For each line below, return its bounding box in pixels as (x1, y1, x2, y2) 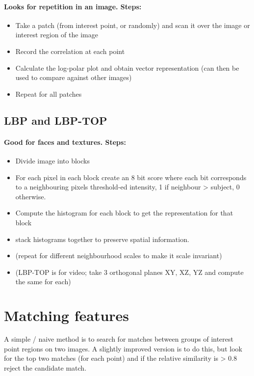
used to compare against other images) (15, 72, 132, 82)
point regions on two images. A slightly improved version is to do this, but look (4, 343, 242, 353)
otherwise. (15, 191, 46, 201)
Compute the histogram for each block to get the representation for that (15, 208, 233, 218)
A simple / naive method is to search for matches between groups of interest (4, 334, 233, 344)
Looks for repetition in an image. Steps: (4, 1, 142, 11)
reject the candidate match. (4, 362, 87, 373)
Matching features (4, 305, 129, 325)
